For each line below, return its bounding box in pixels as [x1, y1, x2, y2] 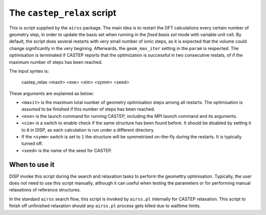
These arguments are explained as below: [9, 90, 94, 96]
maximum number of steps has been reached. [9, 59, 103, 65]
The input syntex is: [9, 68, 49, 74]
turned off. [21, 140, 43, 147]
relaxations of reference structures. [9, 187, 81, 193]
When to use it [9, 160, 55, 169]
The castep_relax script [9, 7, 117, 18]
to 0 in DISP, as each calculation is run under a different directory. [21, 127, 155, 133]
